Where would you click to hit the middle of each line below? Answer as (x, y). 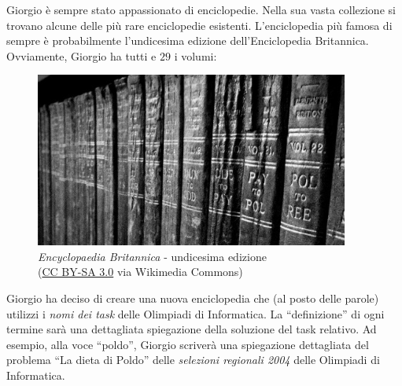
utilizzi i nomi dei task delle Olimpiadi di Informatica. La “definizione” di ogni (195, 313)
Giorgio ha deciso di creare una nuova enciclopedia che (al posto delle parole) (193, 298)
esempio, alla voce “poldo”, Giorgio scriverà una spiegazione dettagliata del (188, 344)
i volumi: (195, 55)
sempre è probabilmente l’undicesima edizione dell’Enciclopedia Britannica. (188, 40)
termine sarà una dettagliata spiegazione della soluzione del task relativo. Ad (192, 329)
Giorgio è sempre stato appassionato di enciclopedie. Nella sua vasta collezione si (201, 9)
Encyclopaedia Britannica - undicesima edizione (152, 256)
